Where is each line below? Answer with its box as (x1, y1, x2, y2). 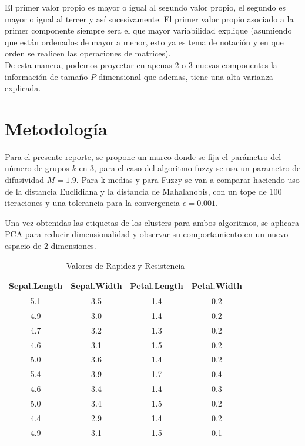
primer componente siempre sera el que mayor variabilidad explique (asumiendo (5, 24, 292, 36)
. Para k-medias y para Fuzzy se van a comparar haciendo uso (76, 174, 300, 186)
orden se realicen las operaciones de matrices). (5, 47, 171, 59)
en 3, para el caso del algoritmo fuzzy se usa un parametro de (79, 162, 301, 174)
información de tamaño (5, 70, 88, 82)
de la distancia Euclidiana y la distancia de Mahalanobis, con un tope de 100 (5, 185, 282, 197)
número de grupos (5, 162, 69, 174)
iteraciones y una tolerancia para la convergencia (5, 197, 180, 209)
